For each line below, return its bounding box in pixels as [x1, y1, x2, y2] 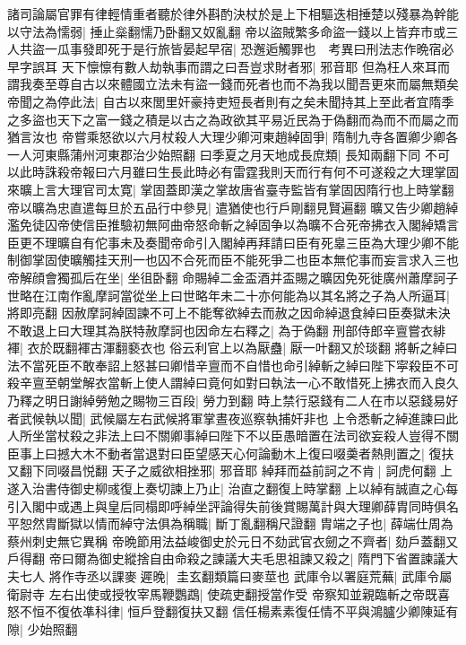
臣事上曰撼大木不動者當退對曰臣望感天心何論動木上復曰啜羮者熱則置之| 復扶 [7, 443, 454, 462]
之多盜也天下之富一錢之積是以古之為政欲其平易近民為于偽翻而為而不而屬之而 [7, 109, 459, 128]
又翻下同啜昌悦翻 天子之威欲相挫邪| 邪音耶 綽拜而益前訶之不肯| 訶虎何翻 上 [7, 461, 453, 480]
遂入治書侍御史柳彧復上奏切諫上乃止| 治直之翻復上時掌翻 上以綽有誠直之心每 [7, 479, 459, 498]
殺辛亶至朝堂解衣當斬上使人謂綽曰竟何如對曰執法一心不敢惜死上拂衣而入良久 [7, 373, 459, 392]
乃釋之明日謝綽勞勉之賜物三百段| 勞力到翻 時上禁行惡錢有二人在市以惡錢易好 [7, 391, 459, 410]
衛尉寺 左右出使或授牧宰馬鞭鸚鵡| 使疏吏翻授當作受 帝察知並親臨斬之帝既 [7, 584, 437, 603]
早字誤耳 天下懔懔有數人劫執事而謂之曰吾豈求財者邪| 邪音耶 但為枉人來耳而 [7, 57, 450, 75]
